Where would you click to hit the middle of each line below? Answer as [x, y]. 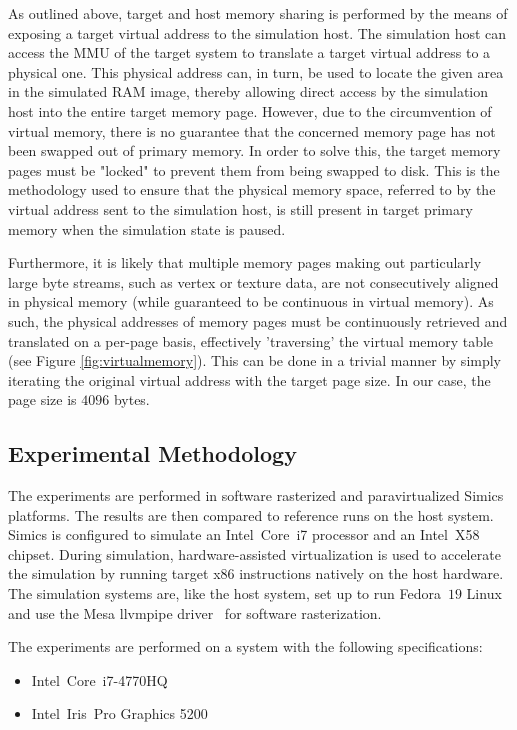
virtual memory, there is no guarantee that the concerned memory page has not [252, 130]
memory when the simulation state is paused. [147, 228]
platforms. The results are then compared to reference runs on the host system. [251, 514]
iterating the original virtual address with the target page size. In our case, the [249, 379]
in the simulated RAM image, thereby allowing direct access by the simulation [248, 91]
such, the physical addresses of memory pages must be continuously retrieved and [258, 320]
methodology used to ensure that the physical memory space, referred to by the [252, 189]
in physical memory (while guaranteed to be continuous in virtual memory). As [251, 301]
